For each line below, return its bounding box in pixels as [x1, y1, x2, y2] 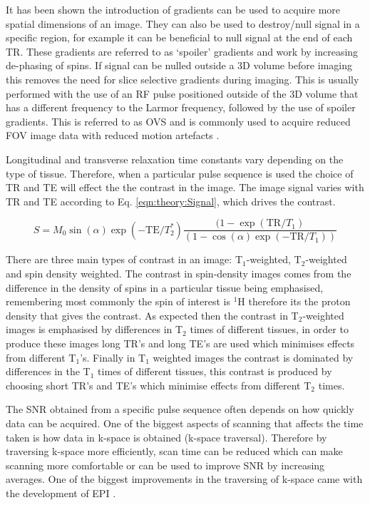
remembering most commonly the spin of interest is [6, 294, 230, 309]
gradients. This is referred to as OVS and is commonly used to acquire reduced [6, 113, 351, 128]
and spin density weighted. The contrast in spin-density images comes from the [6, 265, 351, 280]
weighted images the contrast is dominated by [153, 350, 354, 364]
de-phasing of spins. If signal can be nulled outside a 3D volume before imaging [6, 58, 352, 73]
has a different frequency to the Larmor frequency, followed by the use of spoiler [6, 100, 356, 115]
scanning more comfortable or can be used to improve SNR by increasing [6, 457, 325, 472]
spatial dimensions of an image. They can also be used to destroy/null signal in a [6, 16, 360, 31]
